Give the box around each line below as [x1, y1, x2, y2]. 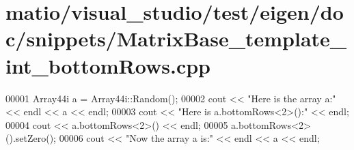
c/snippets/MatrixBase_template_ [5, 25, 347, 52]
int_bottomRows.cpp [5, 51, 210, 79]
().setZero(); [5, 131, 57, 145]
